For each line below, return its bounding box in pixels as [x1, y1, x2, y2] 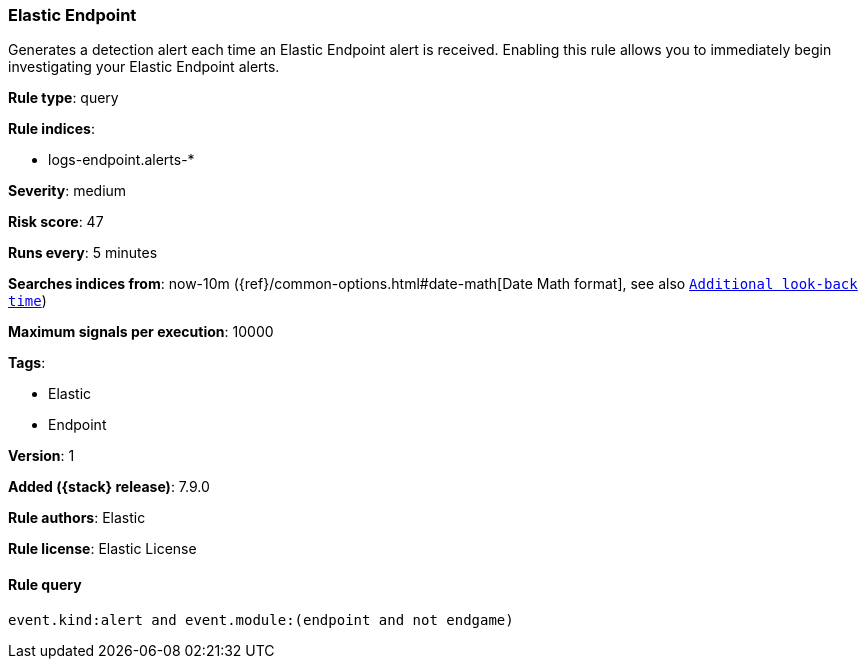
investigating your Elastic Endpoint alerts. [8, 58, 280, 76]
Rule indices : [8, 120, 95, 138]
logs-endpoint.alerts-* [48, 151, 195, 169]
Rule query [8, 575, 82, 593]
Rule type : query [8, 89, 119, 107]
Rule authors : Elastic [8, 509, 146, 527]
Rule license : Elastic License [8, 540, 197, 558]
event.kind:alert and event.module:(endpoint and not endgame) [8, 611, 514, 628]
